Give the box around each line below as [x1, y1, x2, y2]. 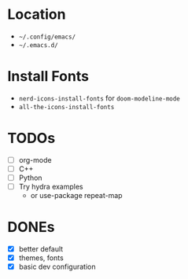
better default [18, 244, 64, 253]
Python [18, 173, 42, 182]
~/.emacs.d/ [18, 41, 58, 49]
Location [7, 6, 66, 24]
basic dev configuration [18, 262, 96, 272]
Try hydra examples [18, 182, 83, 191]
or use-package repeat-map [30, 191, 123, 200]
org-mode [18, 155, 52, 164]
